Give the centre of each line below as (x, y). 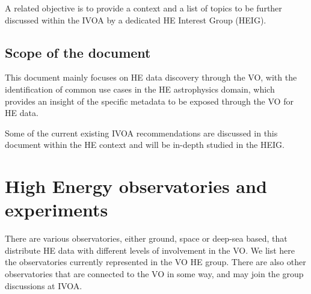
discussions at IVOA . (44, 285)
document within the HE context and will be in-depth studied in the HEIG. (145, 145)
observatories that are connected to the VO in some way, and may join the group (154, 274)
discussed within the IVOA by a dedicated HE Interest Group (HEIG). (136, 20)
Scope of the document (78, 52)
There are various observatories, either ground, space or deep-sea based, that (146, 238)
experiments (57, 210)
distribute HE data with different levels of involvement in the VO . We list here (150, 250)
